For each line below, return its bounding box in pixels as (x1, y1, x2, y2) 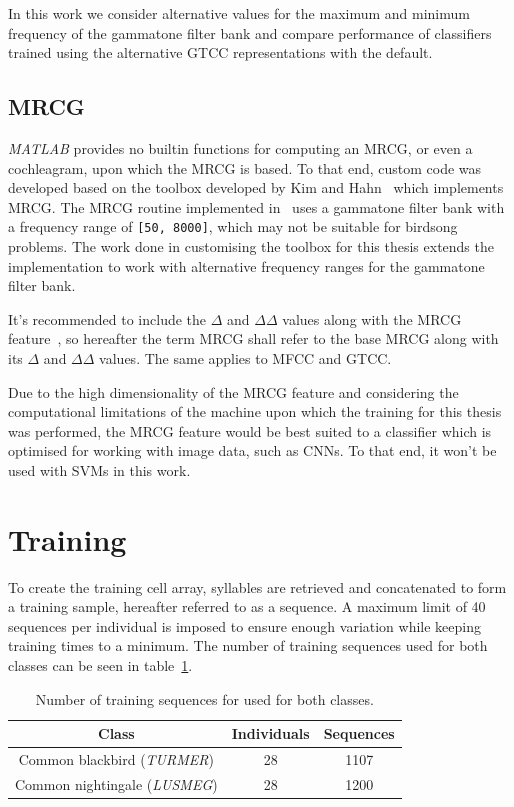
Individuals (231, 723, 310, 744)
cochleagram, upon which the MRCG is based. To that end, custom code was (8, 157, 482, 178)
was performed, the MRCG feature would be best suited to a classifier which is (8, 420, 492, 441)
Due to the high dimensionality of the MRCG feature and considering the (8, 381, 459, 402)
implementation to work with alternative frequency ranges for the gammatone (8, 255, 485, 276)
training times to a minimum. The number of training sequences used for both (8, 635, 488, 656)
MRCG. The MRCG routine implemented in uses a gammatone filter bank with (8, 196, 505, 217)
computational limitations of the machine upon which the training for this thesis (8, 401, 502, 422)
